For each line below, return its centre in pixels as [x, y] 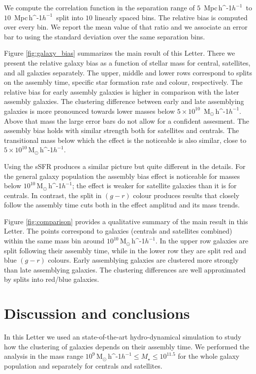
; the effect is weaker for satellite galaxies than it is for [154, 186]
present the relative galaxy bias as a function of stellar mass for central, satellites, [127, 62]
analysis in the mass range [44, 356]
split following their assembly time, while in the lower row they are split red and [125, 250]
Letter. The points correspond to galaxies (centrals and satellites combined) [118, 231]
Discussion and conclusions [97, 313]
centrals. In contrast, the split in [53, 195]
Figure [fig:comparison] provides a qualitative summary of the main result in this [126, 221]
